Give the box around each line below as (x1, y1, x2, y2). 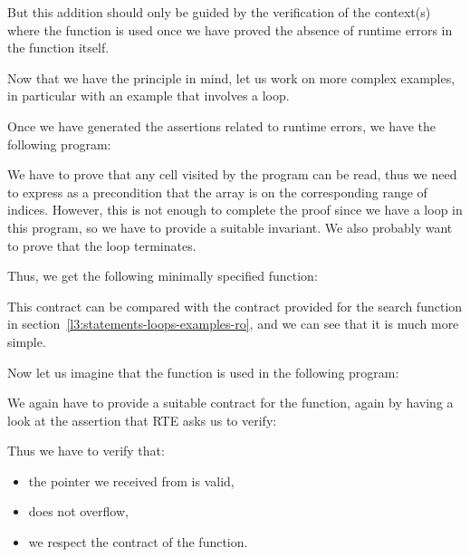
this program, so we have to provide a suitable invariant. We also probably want (7, 217, 453, 236)
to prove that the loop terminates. (7, 235, 197, 254)
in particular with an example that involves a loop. (7, 86, 290, 105)
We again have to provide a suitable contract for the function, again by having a (7, 393, 454, 412)
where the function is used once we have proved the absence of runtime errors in (7, 20, 453, 39)
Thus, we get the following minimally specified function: (7, 266, 318, 285)
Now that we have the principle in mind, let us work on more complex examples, (7, 68, 456, 87)
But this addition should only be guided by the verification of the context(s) (7, 3, 431, 21)
